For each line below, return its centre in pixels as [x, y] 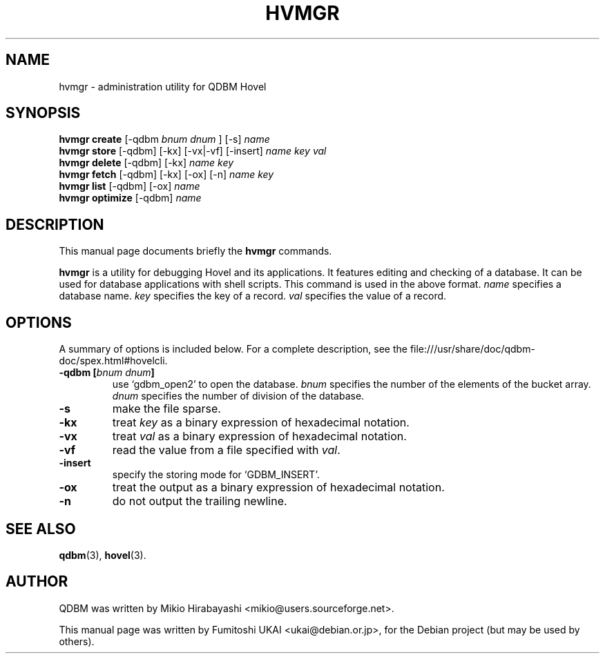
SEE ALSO [41, 529]
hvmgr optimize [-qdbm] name [130, 198]
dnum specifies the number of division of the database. [238, 396]
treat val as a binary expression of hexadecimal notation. [259, 436]
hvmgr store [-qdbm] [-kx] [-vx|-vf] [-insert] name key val [193, 151]
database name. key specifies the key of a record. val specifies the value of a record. [253, 296]
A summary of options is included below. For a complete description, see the [233, 349]
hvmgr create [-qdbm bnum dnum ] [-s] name [164, 139]
